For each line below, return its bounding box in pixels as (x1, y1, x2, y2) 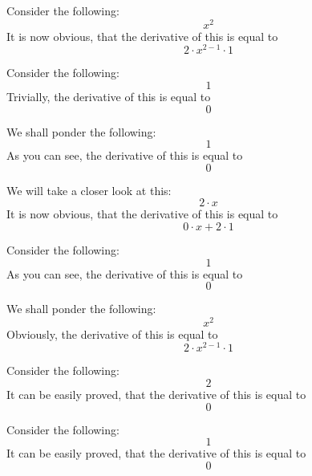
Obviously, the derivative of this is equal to (6, 325, 218, 342)
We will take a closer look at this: (6, 181, 172, 198)
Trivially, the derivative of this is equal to (6, 87, 211, 104)
